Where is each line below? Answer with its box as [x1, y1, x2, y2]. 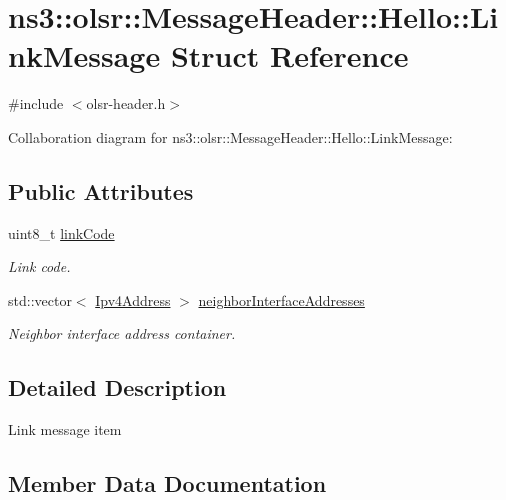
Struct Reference [170, 35, 409, 76]
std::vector [8, 289, 72, 310]
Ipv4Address [95, 289, 171, 310]
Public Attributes [8, 175, 194, 206]
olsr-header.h [86, 93, 166, 114]
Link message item [8, 419, 122, 440]
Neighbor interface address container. [8, 323, 236, 344]
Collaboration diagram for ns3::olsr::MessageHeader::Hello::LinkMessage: [8, 126, 453, 147]
